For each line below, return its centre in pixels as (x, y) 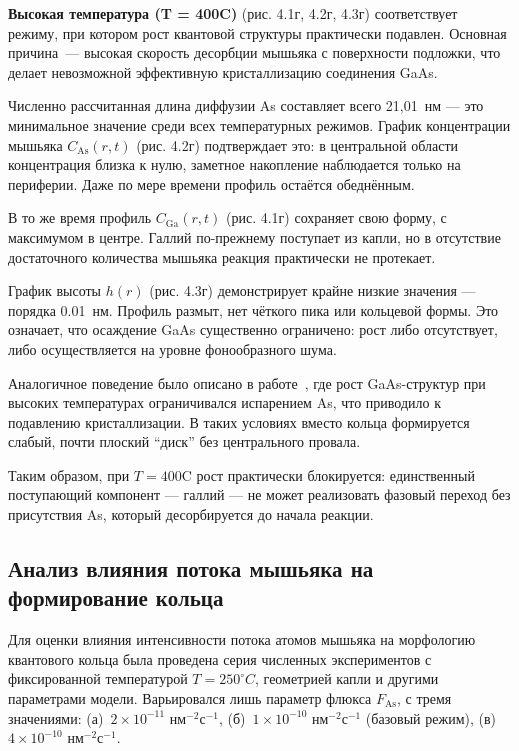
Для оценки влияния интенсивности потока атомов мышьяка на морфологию (242, 639)
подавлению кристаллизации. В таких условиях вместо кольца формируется (239, 421)
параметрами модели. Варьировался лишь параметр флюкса (190, 698)
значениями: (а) (56, 717)
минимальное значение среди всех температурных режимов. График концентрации (259, 124)
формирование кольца (116, 597)
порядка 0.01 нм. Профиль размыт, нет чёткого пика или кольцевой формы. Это (253, 309)
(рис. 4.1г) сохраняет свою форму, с (336, 217)
